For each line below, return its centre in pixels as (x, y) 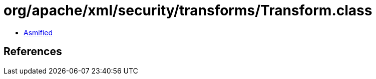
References (33, 52)
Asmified (38, 32)
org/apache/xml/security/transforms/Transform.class (188, 10)
